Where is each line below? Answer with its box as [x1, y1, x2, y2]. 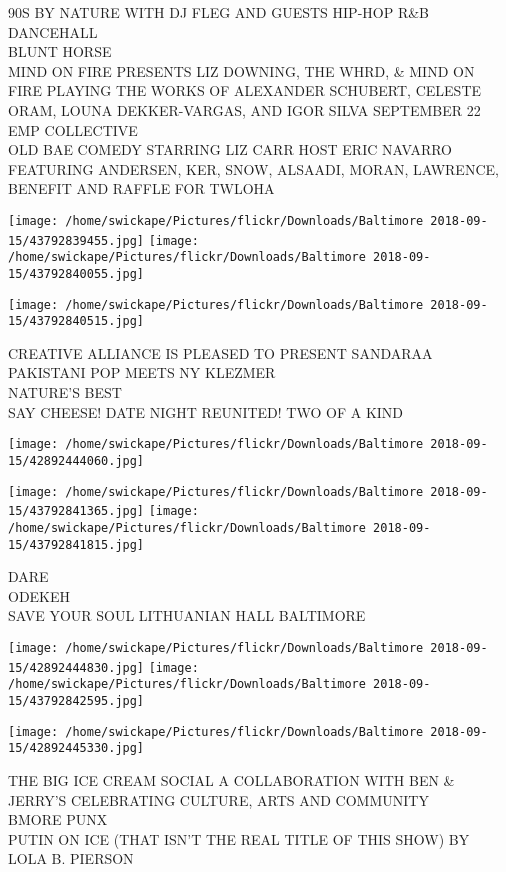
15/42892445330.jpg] [8, 741, 145, 756]
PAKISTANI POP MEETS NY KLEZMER [8, 362, 276, 383]
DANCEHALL [8, 21, 98, 42]
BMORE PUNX [8, 809, 108, 830]
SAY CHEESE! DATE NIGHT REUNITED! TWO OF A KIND [8, 401, 404, 422]
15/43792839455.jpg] [8, 233, 145, 248]
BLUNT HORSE [8, 41, 112, 62]
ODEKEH [8, 585, 71, 606]
